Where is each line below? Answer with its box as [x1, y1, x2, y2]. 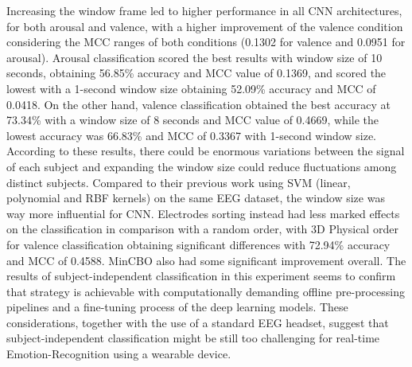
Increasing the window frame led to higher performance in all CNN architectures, [6, 2, 402, 18]
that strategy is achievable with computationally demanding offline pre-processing [6, 283, 405, 299]
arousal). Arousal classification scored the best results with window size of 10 [6, 49, 383, 65]
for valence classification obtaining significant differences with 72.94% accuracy [6, 236, 391, 252]
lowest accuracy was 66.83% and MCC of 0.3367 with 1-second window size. [6, 127, 377, 143]
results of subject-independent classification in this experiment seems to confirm [6, 267, 396, 284]
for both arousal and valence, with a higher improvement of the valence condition [6, 18, 403, 34]
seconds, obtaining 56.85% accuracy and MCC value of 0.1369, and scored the [6, 64, 387, 81]
